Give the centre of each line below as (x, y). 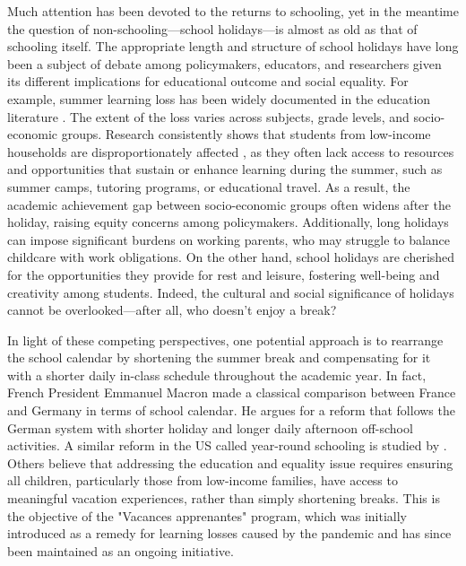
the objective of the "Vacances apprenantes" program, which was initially (207, 515)
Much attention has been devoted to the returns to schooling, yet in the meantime (233, 11)
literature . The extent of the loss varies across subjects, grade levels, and (208, 116)
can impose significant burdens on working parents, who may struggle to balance (229, 239)
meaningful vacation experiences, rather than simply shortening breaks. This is (224, 498)
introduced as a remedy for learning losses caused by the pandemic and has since (229, 533)
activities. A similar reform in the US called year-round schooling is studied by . (227, 445)
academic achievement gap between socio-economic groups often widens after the (229, 204)
